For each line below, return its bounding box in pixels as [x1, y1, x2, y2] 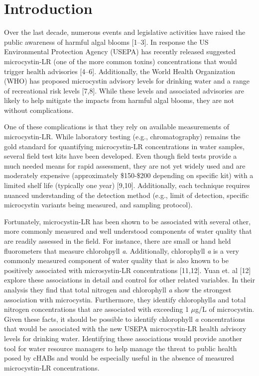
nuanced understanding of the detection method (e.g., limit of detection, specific [4, 189, 249, 200]
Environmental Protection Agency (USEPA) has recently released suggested [4, 46, 236, 57]
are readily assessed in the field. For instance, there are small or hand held [4, 236, 231, 246]
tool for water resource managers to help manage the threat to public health [4, 343, 237, 353]
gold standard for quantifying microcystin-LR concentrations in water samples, [4, 141, 245, 151]
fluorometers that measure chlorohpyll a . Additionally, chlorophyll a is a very [4, 245, 239, 256]
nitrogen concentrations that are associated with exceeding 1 [4, 304, 189, 314]
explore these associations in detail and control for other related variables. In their [4, 275, 255, 285]
